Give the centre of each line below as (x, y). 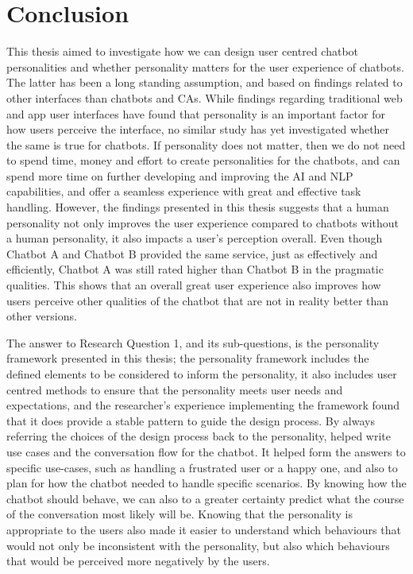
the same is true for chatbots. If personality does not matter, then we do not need (206, 144)
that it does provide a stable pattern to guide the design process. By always (191, 420)
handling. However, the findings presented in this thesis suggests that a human (198, 207)
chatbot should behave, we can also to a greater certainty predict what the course (205, 498)
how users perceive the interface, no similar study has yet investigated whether (198, 129)
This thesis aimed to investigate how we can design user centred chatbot (183, 51)
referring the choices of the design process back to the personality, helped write (199, 436)
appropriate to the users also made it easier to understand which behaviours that (204, 529)
